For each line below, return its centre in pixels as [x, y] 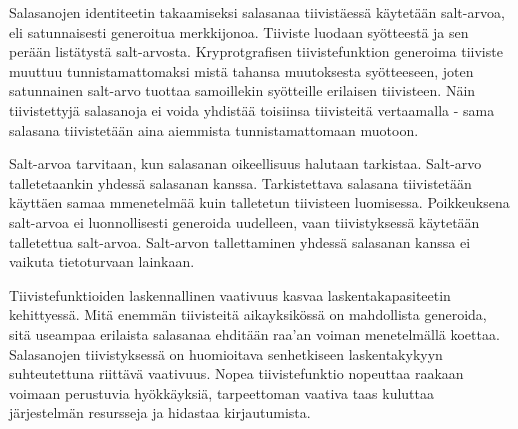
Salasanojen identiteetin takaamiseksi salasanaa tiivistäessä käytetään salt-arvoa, [257, 12]
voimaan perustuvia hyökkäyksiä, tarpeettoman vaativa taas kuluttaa [222, 392]
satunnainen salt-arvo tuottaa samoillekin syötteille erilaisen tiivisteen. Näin [242, 90]
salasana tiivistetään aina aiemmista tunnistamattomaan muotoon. [214, 129]
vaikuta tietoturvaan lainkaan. [102, 261]
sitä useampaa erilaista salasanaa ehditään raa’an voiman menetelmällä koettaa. [254, 333]
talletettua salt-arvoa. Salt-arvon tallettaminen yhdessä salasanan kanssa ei [240, 241]
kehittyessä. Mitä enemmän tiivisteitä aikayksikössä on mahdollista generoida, [248, 314]
